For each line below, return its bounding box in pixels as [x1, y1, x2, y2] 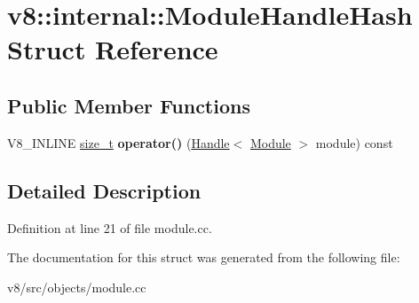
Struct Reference [7, 31, 218, 67]
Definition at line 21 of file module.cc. [7, 218, 212, 237]
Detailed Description [7, 176, 202, 204]
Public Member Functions [7, 91, 250, 119]
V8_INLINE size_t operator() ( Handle [7, 133, 230, 151]
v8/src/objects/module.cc [7, 277, 146, 296]
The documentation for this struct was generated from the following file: [7, 248, 400, 267]
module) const [315, 133, 393, 151]
